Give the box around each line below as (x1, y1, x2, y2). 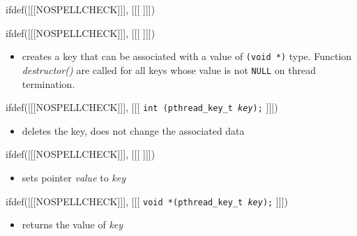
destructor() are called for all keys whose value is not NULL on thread (22, 62, 317, 77)
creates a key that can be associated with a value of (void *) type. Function (22, 49, 352, 64)
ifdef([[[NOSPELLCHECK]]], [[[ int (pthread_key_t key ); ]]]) (6, 100, 278, 115)
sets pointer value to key (22, 170, 126, 184)
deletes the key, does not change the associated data (22, 123, 245, 138)
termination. (22, 76, 75, 91)
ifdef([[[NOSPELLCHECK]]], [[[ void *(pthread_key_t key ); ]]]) (6, 193, 288, 208)
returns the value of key (22, 217, 123, 232)
